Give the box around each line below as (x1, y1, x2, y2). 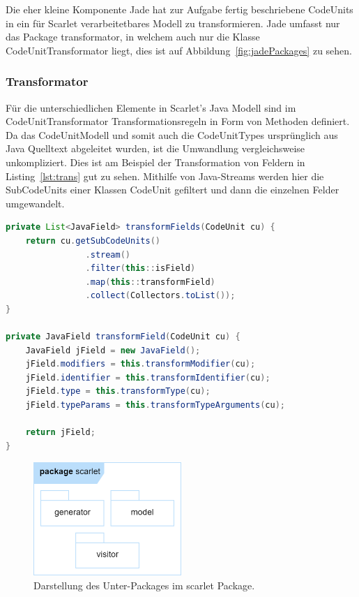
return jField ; (25, 427, 96, 438)
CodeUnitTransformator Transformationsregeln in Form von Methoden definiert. (6, 114, 350, 128)
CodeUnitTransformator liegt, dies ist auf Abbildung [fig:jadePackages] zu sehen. (6, 43, 352, 57)
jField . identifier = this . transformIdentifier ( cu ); (25, 372, 270, 383)
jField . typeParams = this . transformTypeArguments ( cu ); (25, 400, 286, 411)
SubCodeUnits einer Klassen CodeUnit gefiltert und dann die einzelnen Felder (6, 182, 339, 197)
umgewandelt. (6, 196, 65, 210)
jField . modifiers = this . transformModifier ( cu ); (25, 359, 256, 369)
